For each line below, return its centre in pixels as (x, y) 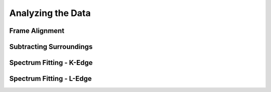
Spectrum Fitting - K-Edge (51, 63)
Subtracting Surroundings (51, 47)
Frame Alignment (37, 31)
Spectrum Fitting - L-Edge (51, 79)
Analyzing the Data (50, 13)
